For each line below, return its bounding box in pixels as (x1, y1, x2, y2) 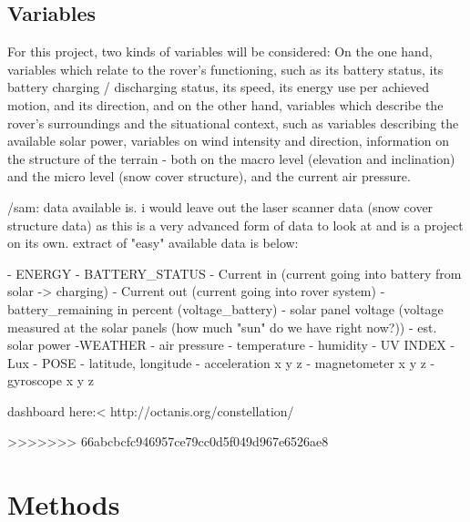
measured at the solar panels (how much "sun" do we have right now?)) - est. (7, 317, 437, 336)
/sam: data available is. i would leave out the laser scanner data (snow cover (7, 197, 434, 216)
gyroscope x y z (7, 371, 94, 390)
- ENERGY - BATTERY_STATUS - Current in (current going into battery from (7, 263, 462, 282)
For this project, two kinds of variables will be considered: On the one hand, (7, 42, 433, 61)
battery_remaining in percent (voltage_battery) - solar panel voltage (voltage (7, 299, 444, 318)
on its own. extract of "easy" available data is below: (7, 233, 299, 252)
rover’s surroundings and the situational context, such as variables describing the (7, 113, 459, 132)
